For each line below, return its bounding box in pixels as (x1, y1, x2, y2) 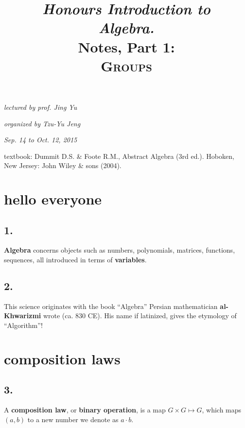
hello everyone (4, 189, 102, 209)
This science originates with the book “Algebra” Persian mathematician (4, 301, 218, 311)
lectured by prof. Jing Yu (4, 102, 77, 112)
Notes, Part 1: (78, 36, 175, 56)
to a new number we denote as (27, 414, 119, 424)
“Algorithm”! (4, 320, 43, 330)
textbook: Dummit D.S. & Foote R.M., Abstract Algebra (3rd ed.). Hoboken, (4, 151, 234, 161)
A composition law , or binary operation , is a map (4, 405, 166, 415)
